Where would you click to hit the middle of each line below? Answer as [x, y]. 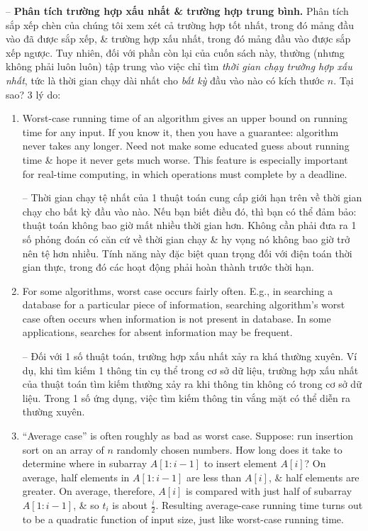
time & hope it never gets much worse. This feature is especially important [185, 159]
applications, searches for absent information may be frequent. [157, 332]
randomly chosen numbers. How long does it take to [229, 449]
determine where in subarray [85, 463]
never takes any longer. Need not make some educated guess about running [186, 146]
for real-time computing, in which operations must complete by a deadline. [185, 173]
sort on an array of [63, 449]
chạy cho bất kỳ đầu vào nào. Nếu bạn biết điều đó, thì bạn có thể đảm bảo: [189, 211]
